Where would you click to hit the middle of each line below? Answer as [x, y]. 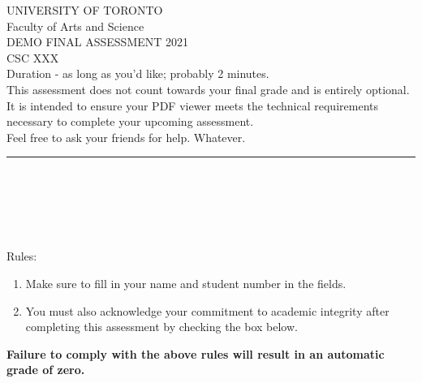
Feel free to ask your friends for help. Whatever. [126, 137]
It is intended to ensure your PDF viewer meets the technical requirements [192, 105]
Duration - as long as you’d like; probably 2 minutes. [138, 73]
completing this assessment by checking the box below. [161, 327]
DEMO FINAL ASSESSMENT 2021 [98, 42]
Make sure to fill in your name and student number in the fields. [186, 283]
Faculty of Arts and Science [75, 26]
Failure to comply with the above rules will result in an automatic [196, 353]
